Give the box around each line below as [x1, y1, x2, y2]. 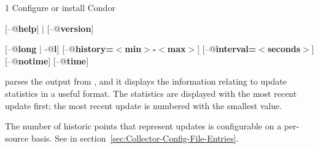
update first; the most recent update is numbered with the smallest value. [5, 99, 282, 112]
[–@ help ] [5, 21, 39, 34]
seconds [267, 42, 301, 55]
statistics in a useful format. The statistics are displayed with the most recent [5, 86, 297, 99]
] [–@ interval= [197, 42, 257, 55]
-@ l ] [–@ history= [44, 42, 114, 55]
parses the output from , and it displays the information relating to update [5, 75, 287, 88]
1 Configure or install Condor [5, 1, 115, 13]
